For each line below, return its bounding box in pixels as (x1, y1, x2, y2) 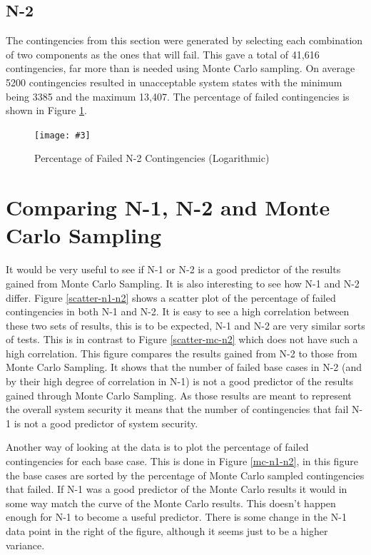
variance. (6, 537, 45, 552)
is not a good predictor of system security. (14, 415, 198, 430)
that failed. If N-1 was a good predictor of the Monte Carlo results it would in (6, 482, 347, 497)
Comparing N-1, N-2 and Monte (6, 193, 330, 222)
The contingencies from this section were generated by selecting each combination (6, 33, 363, 48)
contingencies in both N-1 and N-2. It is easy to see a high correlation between (6, 304, 350, 319)
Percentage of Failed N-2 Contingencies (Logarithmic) (34, 151, 270, 166)
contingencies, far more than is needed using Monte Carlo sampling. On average (6, 61, 355, 76)
